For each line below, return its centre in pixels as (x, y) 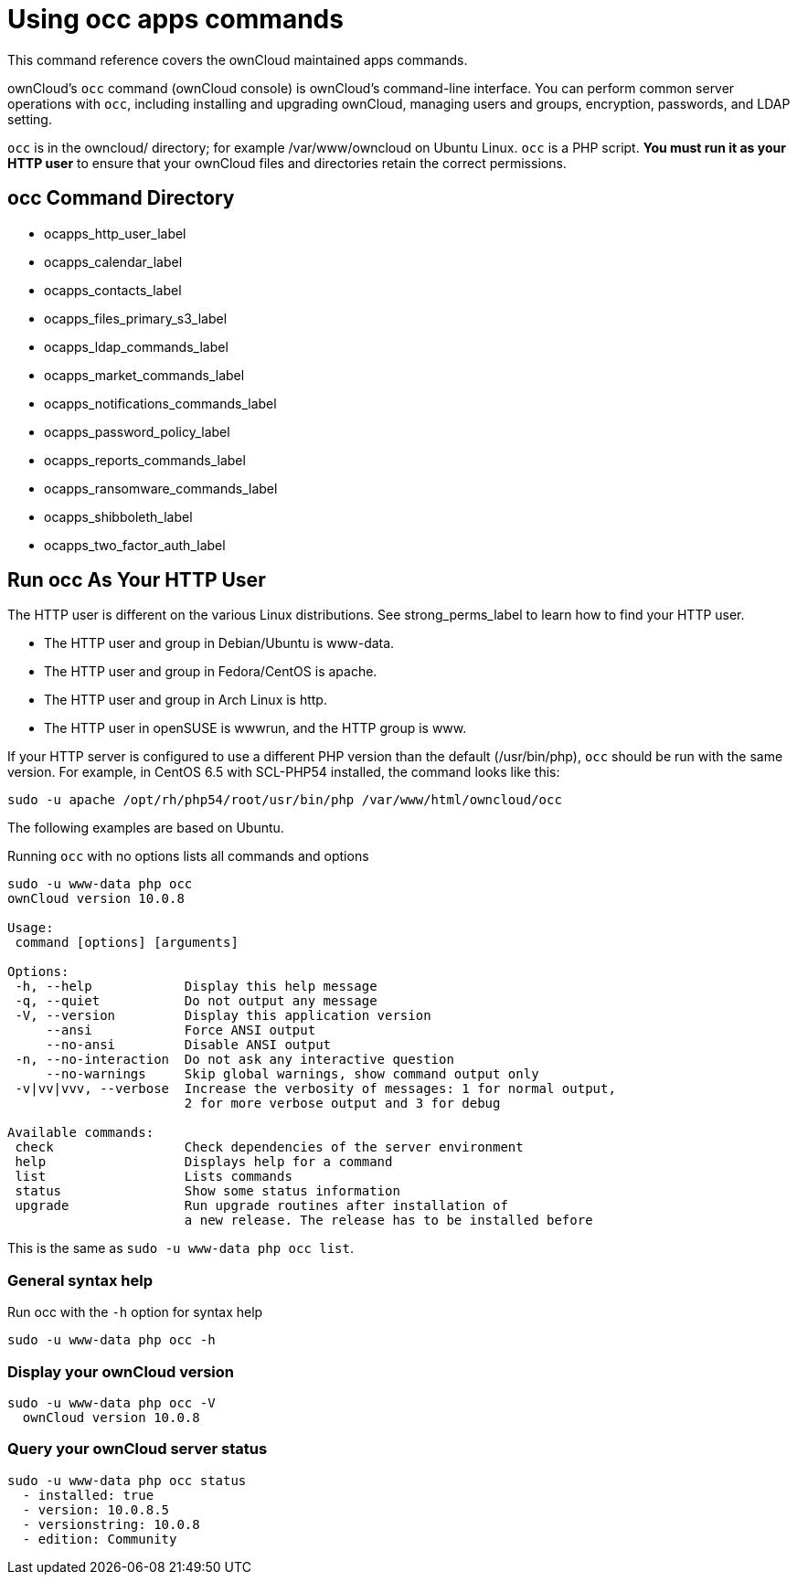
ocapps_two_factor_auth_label (135, 545)
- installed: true (88, 1495)
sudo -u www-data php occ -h (112, 1340)
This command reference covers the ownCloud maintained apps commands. (238, 59)
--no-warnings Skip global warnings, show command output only (292, 1074)
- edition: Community (100, 1539)
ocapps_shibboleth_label (118, 516)
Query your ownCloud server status (138, 1449)
